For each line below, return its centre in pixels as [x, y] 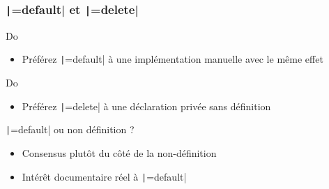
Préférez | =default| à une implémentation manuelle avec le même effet [173, 59]
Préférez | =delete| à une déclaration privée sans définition [146, 106]
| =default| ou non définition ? [70, 129]
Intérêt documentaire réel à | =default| [104, 176]
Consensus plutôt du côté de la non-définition [119, 152]
